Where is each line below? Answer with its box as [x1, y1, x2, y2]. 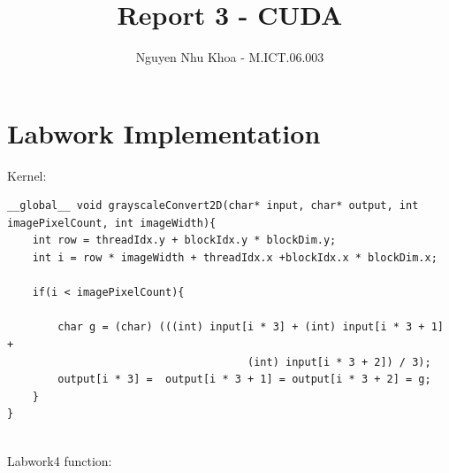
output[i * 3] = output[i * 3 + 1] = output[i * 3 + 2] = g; [57, 373, 431, 386]
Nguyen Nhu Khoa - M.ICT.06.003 [135, 48, 324, 66]
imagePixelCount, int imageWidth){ [7, 216, 217, 229]
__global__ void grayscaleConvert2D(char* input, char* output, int [7, 199, 419, 213]
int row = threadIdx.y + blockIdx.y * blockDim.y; [32, 234, 337, 247]
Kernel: [7, 166, 47, 184]
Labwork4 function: [7, 451, 112, 469]
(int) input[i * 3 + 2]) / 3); [247, 355, 431, 368]
